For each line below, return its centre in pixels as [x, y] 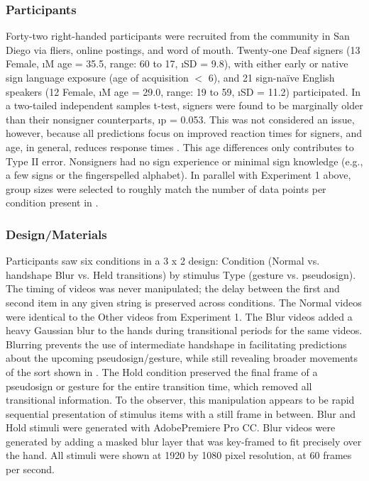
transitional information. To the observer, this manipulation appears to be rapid [180, 400]
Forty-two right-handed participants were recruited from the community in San [178, 36]
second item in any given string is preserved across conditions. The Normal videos [184, 302]
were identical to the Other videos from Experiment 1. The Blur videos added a [179, 316]
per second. [30, 469]
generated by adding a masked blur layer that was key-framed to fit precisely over [184, 441]
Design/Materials [56, 234]
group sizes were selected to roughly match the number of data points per [166, 188]
